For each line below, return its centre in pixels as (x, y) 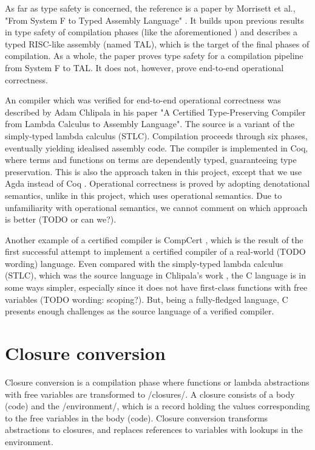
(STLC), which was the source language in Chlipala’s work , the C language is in (156, 275)
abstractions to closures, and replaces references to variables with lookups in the (154, 430)
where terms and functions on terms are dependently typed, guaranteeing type (151, 160)
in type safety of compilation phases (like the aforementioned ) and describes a (151, 32)
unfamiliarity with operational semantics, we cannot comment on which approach (156, 207)
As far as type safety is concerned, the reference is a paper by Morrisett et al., (150, 8)
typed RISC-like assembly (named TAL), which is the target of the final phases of (157, 43)
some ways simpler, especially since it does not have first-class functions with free (156, 287)
